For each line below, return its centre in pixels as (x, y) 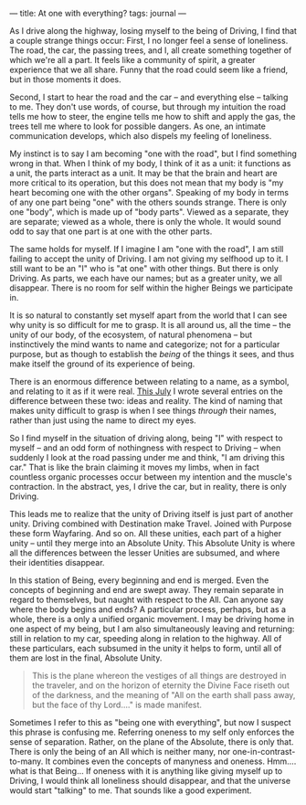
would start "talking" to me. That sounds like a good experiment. (131, 790)
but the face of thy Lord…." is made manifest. (117, 704)
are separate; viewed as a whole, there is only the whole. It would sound (145, 222)
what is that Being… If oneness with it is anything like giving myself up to (146, 771)
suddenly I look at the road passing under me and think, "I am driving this (147, 457)
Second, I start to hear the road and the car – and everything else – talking (149, 97)
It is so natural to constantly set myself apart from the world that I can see (148, 315)
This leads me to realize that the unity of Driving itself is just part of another (152, 514)
